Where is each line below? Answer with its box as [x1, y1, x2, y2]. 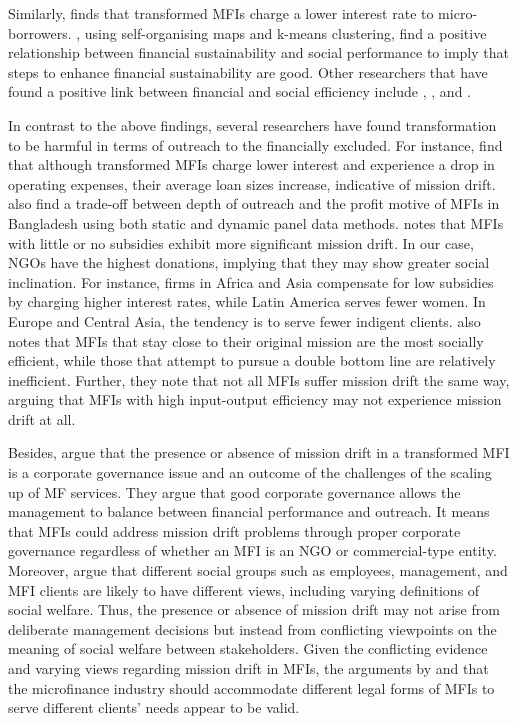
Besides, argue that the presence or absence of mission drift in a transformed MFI [8, 442, 510, 463]
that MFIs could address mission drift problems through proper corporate [8, 520, 461, 541]
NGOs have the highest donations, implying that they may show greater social [8, 252, 490, 273]
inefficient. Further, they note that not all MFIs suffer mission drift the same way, [8, 369, 510, 390]
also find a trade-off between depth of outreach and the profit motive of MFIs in [8, 193, 500, 214]
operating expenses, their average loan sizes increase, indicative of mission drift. [8, 173, 496, 194]
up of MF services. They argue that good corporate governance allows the [8, 481, 461, 502]
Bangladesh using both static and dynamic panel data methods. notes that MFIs [8, 212, 504, 233]
